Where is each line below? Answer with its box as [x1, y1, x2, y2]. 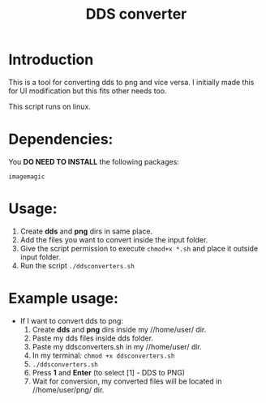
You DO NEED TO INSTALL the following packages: [8, 156, 180, 166]
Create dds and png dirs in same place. [19, 226, 152, 236]
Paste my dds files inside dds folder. [32, 333, 154, 343]
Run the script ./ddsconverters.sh [19, 260, 135, 270]
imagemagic [8, 172, 45, 181]
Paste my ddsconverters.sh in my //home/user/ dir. [32, 341, 203, 351]
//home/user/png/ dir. [32, 384, 105, 394]
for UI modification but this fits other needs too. [8, 86, 167, 96]
